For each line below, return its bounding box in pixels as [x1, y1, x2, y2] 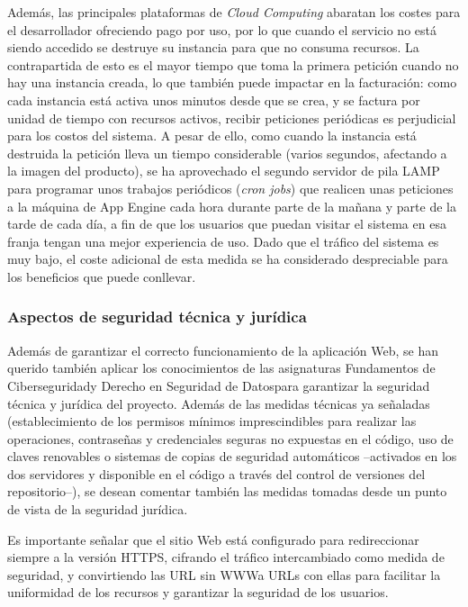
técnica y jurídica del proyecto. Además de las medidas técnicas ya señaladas [7, 394, 430, 412]
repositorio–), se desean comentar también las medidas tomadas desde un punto [7, 482, 447, 501]
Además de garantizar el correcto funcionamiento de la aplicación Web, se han [7, 340, 439, 359]
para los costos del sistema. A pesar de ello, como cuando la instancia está [7, 126, 417, 145]
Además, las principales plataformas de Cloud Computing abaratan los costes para [7, 3, 461, 21]
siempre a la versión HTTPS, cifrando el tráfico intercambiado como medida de [7, 548, 445, 566]
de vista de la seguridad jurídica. [7, 500, 188, 519]
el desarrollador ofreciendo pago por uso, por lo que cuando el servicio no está [7, 20, 436, 39]
